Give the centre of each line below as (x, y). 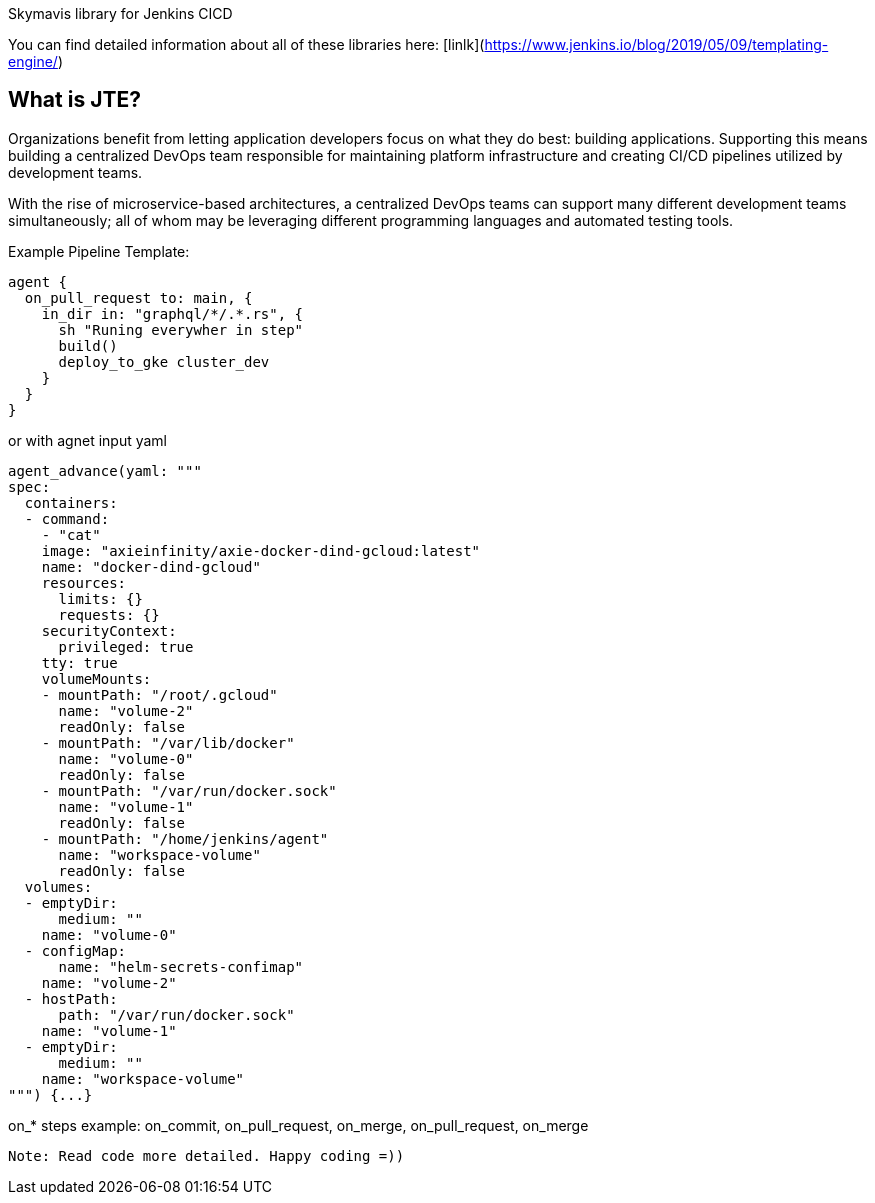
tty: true (79, 662)
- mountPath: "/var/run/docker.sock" (189, 790)
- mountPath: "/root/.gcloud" (159, 694)
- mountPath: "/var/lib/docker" (168, 742)
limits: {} (100, 598)
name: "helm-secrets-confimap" (181, 966)
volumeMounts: (96, 678)
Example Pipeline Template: (99, 251)
